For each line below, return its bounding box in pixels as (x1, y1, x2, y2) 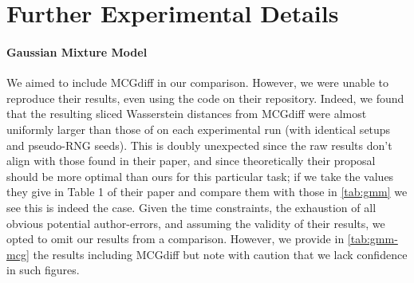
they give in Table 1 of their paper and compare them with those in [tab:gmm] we (6, 183, 408, 200)
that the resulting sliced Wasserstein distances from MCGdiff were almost (6, 105, 367, 122)
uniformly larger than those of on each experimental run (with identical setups (6, 120, 391, 137)
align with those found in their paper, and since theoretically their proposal (6, 152, 376, 169)
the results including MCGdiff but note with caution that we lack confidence (33, 246, 408, 262)
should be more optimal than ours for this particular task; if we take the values (6, 167, 394, 184)
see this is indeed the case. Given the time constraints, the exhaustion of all (6, 198, 377, 215)
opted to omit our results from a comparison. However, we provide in (6, 230, 345, 247)
